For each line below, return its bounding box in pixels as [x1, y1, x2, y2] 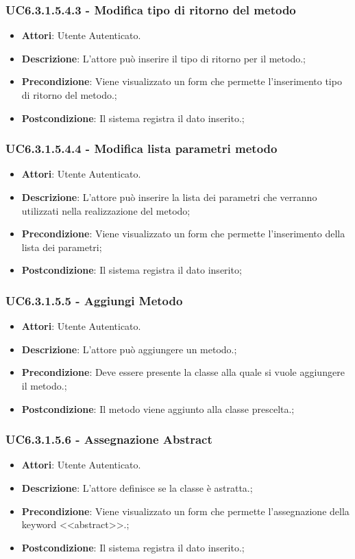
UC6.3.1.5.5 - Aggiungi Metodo [5, 292, 183, 309]
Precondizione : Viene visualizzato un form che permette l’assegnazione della [21, 503, 350, 518]
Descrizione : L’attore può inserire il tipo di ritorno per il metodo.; [21, 51, 306, 65]
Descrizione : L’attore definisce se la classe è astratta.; [21, 480, 253, 495]
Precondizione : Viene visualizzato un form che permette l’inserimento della [21, 226, 345, 241]
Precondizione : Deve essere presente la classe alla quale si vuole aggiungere [21, 365, 345, 379]
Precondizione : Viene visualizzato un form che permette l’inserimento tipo [21, 74, 342, 88]
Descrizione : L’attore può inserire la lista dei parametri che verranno [21, 190, 317, 204]
